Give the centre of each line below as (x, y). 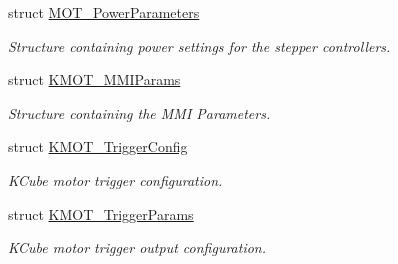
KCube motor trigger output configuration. (137, 247)
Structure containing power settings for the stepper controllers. (199, 45)
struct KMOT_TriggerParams (101, 213)
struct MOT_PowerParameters (104, 12)
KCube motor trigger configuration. (115, 179)
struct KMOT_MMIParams (94, 79)
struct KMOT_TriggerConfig (98, 146)
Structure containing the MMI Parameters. (139, 112)
